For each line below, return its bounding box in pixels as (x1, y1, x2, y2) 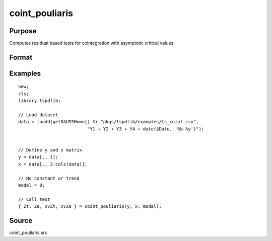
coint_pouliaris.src (9, 229, 48, 236)
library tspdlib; (18, 98, 61, 104)
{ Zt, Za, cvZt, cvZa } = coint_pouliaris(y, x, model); (18, 204, 162, 209)
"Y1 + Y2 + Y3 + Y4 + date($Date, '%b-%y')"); (87, 126, 205, 132)
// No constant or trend (18, 175, 80, 181)
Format (9, 53, 33, 61)
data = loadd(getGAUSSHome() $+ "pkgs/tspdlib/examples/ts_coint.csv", (18, 119, 199, 125)
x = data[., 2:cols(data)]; (18, 161, 88, 167)
